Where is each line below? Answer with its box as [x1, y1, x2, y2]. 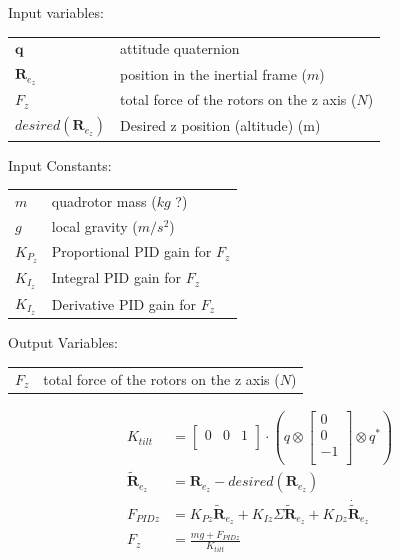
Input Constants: [8, 154, 112, 175]
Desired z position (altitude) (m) [120, 115, 321, 136]
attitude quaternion [120, 38, 240, 59]
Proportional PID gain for [51, 241, 212, 262]
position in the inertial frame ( [120, 63, 307, 84]
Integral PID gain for [51, 267, 181, 288]
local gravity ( [51, 215, 138, 236]
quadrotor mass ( [51, 190, 157, 211]
